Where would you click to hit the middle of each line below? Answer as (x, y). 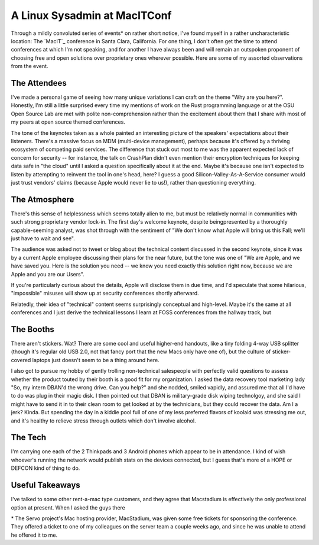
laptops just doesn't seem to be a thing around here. (96, 360)
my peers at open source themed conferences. (68, 122)
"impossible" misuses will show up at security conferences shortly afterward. (105, 294)
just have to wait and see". (43, 238)
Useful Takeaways (46, 485)
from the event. (30, 66)
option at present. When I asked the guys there (68, 507)
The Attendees (39, 83)
